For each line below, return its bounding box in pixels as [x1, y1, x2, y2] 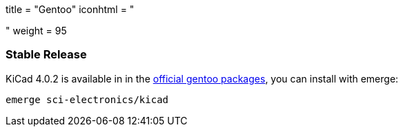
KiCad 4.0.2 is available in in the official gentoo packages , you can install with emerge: [6, 72, 399, 85]
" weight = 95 [6, 25, 67, 36]
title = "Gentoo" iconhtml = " [6, 3, 135, 15]
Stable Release [6, 47, 87, 62]
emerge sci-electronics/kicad [6, 93, 169, 105]
